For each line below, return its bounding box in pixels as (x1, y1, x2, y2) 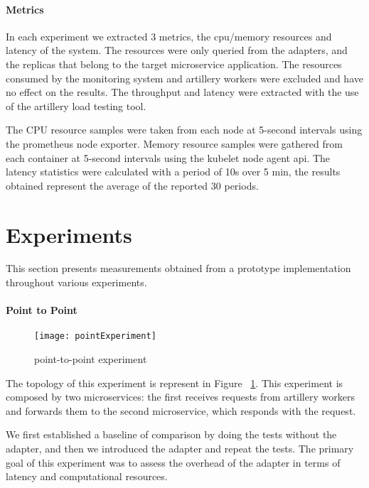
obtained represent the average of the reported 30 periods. (6, 178, 259, 193)
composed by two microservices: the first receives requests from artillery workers (6, 389, 355, 404)
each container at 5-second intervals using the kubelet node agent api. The (6, 150, 331, 165)
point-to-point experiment (34, 352, 147, 367)
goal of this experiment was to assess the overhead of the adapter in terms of (6, 455, 341, 470)
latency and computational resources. (6, 469, 168, 484)
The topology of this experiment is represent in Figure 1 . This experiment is (6, 375, 343, 390)
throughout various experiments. (6, 275, 147, 290)
